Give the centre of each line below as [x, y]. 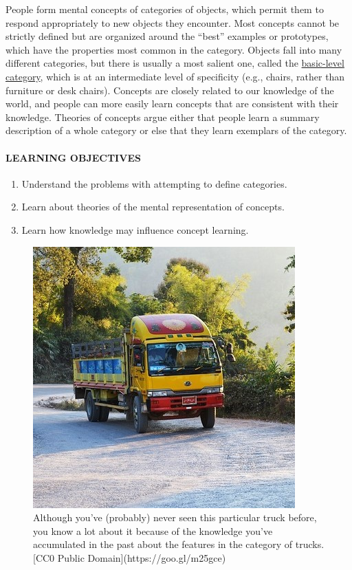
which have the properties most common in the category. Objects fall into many [174, 49]
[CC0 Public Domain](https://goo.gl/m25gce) [130, 557]
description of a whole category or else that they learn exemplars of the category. [176, 130]
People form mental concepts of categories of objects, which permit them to [165, 9]
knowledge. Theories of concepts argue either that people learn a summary [163, 117]
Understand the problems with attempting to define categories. [154, 183]
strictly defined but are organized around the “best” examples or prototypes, [167, 36]
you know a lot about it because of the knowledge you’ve [153, 530]
